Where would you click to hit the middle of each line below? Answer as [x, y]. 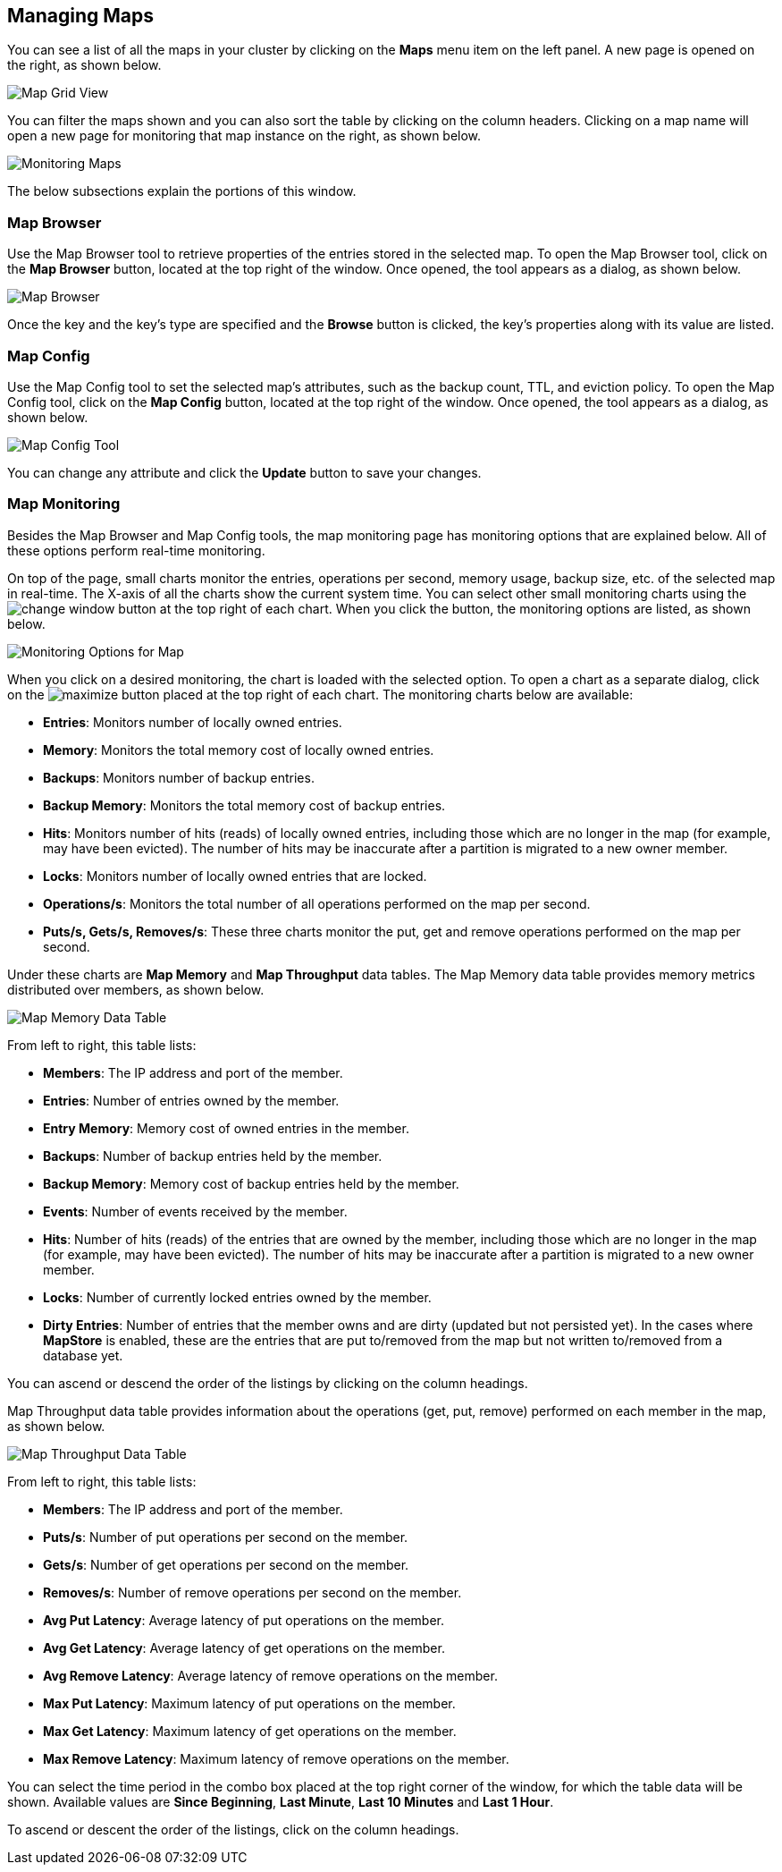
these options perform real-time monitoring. [136, 550]
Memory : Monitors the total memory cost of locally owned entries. [239, 750]
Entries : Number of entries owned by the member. [191, 1100]
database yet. [83, 1355]
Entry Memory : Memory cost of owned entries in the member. [226, 1128]
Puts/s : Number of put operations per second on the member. [226, 1537]
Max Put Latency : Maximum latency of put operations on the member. [249, 1703]
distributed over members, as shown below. [136, 989]
